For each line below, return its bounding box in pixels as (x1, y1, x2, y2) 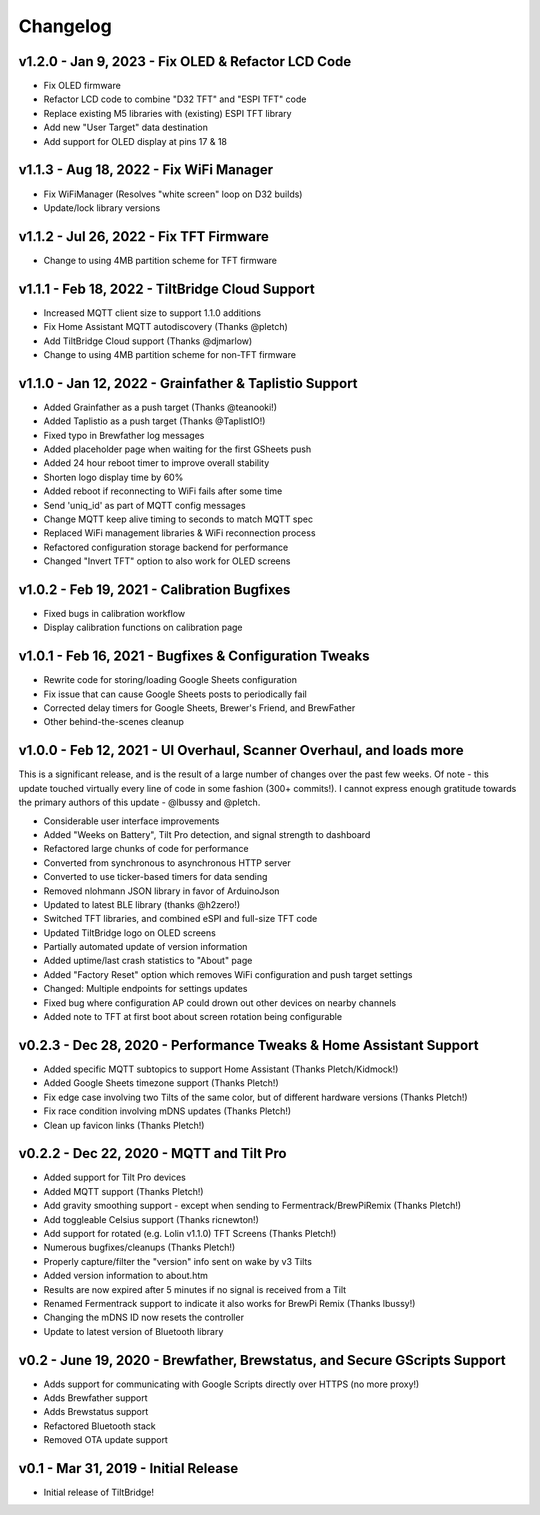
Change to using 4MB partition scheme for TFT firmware (43, 254, 278, 266)
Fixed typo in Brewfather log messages (43, 429, 205, 441)
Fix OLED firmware (43, 80, 122, 92)
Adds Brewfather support (43, 1392, 149, 1404)
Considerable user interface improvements (43, 815, 220, 827)
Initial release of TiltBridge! (43, 1486, 155, 1499)
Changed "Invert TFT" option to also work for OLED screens (43, 555, 291, 567)
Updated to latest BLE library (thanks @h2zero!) (43, 898, 240, 910)
